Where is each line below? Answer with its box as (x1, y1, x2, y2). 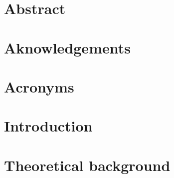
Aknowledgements (4, 37, 131, 57)
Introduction (4, 115, 93, 136)
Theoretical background (4, 154, 171, 175)
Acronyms (4, 76, 74, 96)
